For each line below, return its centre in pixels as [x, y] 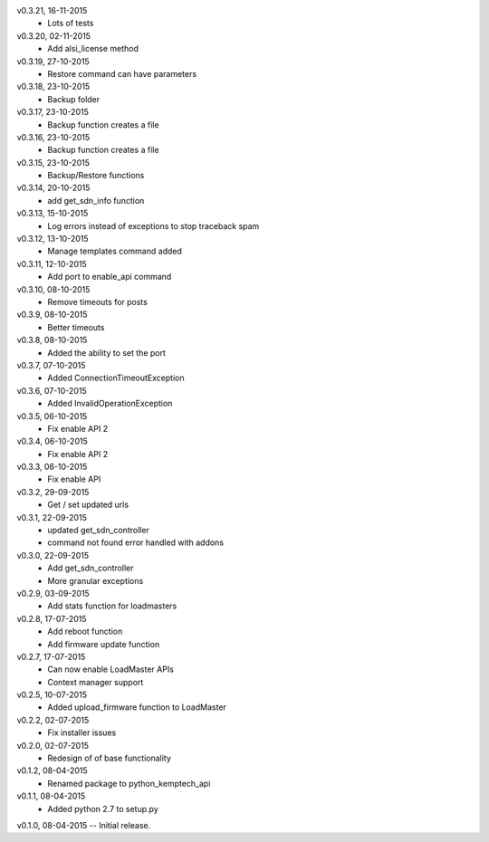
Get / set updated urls [88, 505]
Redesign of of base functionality [110, 758]
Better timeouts [76, 327]
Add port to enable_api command [110, 277]
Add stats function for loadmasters [112, 606]
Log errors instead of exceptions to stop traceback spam [153, 225]
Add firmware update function [104, 644]
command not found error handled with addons [136, 542]
